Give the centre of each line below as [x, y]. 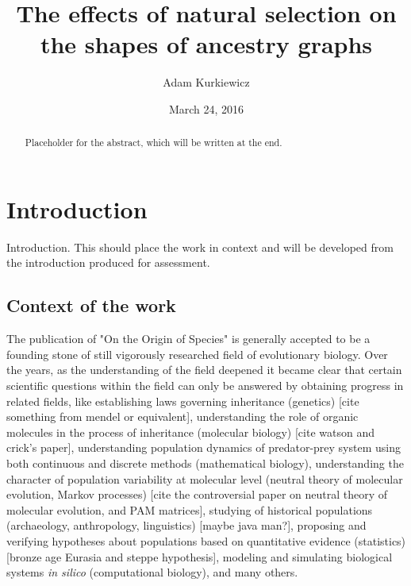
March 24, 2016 [206, 108]
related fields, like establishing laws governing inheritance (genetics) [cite [183, 401]
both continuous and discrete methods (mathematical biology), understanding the [205, 463]
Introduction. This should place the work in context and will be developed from [200, 247]
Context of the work [91, 305]
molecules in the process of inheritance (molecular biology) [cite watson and [190, 432]
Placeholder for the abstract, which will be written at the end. [154, 143]
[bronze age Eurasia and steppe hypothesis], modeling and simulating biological [200, 556]
